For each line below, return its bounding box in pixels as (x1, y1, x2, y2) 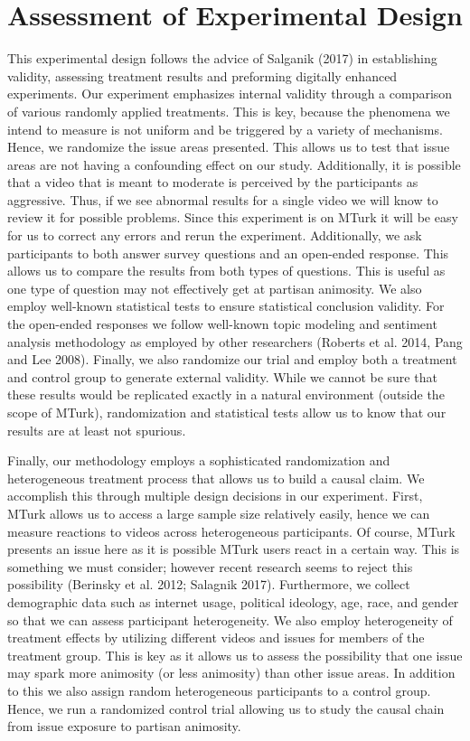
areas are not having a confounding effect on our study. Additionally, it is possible (7, 155, 461, 174)
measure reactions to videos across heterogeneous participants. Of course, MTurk (7, 521, 456, 540)
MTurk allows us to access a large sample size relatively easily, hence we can (7, 503, 430, 522)
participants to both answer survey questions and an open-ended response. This (7, 243, 449, 262)
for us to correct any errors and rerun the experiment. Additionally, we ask (7, 226, 422, 245)
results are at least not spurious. (7, 420, 186, 439)
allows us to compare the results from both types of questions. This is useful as (7, 261, 446, 280)
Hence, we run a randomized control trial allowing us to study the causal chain (7, 699, 445, 718)
